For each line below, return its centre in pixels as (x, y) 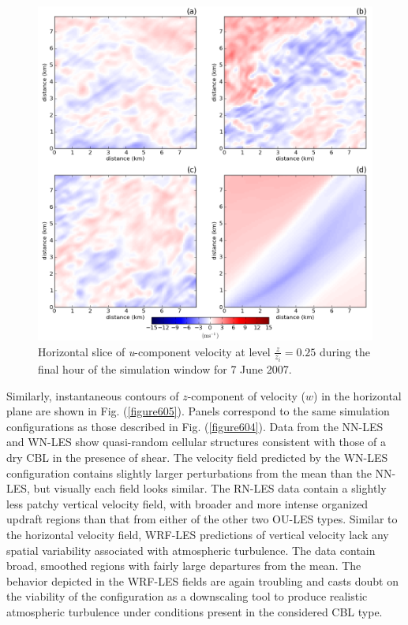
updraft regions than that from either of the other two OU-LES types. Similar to (202, 519)
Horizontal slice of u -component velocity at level (154, 351)
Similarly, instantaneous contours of (93, 395)
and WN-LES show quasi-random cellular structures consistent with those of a (196, 442)
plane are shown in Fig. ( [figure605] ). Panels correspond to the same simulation (198, 411)
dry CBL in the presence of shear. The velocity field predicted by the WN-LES (197, 458)
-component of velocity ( (247, 395)
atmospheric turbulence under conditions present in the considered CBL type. (195, 611)
